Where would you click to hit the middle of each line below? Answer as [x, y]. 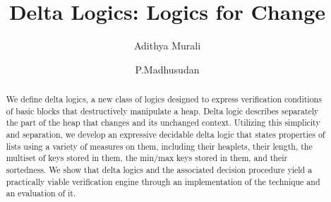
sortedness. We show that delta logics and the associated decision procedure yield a [159, 170]
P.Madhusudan [167, 69]
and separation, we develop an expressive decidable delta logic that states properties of [165, 135]
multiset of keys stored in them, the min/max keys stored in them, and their [147, 158]
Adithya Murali [167, 46]
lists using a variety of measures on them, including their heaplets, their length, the [159, 146]
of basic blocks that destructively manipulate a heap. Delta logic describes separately [162, 111]
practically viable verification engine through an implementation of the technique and [163, 181]
